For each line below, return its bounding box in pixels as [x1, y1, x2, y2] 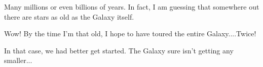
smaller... [4, 55, 32, 65]
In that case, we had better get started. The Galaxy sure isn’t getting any [4, 45, 234, 55]
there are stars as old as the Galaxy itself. [4, 11, 134, 22]
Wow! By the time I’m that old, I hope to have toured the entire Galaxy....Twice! [4, 28, 256, 39]
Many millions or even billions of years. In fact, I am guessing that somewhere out [4, 2, 259, 12]
